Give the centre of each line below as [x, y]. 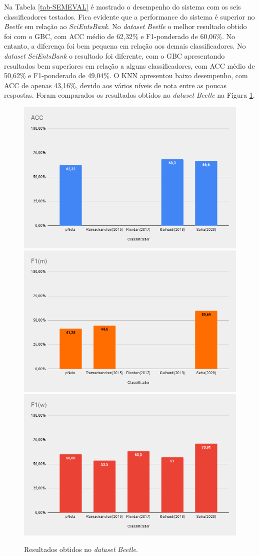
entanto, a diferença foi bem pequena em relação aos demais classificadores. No [125, 46]
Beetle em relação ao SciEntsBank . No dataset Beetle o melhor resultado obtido [125, 26]
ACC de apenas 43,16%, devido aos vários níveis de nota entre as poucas [115, 85]
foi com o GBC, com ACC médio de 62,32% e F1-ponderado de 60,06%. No [120, 36]
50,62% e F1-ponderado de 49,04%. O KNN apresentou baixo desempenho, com [126, 75]
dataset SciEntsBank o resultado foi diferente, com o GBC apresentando [114, 55]
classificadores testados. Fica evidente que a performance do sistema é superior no [129, 16]
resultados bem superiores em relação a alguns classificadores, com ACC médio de [129, 65]
